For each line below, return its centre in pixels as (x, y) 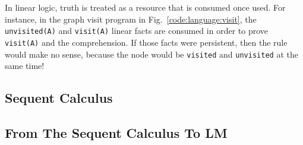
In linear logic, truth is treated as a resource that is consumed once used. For (145, 7)
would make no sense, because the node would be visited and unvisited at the (151, 54)
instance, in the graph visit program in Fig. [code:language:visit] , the (131, 19)
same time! (25, 66)
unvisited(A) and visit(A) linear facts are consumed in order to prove (136, 31)
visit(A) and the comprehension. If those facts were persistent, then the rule (146, 42)
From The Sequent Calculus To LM (116, 132)
